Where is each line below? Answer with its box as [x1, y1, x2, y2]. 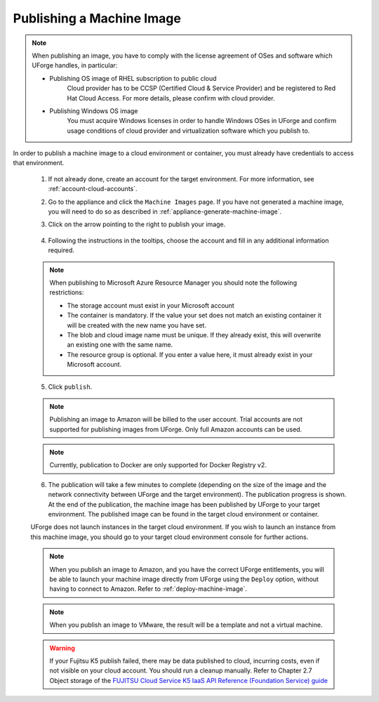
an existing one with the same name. [67, 341, 173, 349]
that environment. [13, 159, 65, 167]
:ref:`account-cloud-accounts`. [48, 185, 138, 193]
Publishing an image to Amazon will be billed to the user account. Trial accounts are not [49, 415, 303, 424]
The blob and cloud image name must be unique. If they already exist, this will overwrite [67, 330, 321, 339]
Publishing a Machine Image [13, 11, 182, 26]
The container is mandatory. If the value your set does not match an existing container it [67, 311, 322, 320]
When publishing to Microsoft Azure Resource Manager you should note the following [49, 278, 298, 287]
